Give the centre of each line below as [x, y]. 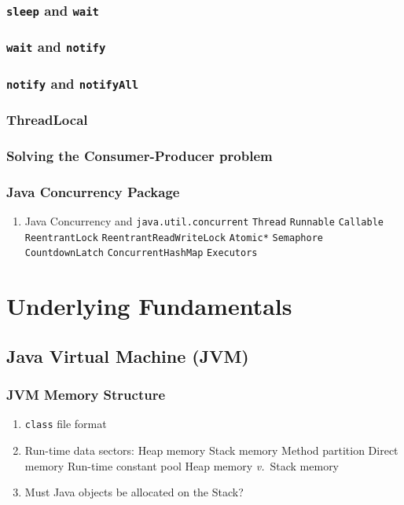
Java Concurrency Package [93, 191]
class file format [66, 424]
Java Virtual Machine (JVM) [128, 355]
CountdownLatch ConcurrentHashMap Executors [141, 253]
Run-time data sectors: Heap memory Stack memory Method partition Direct [211, 450]
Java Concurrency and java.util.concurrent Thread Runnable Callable [204, 221]
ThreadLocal [47, 120]
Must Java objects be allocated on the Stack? [134, 492]
